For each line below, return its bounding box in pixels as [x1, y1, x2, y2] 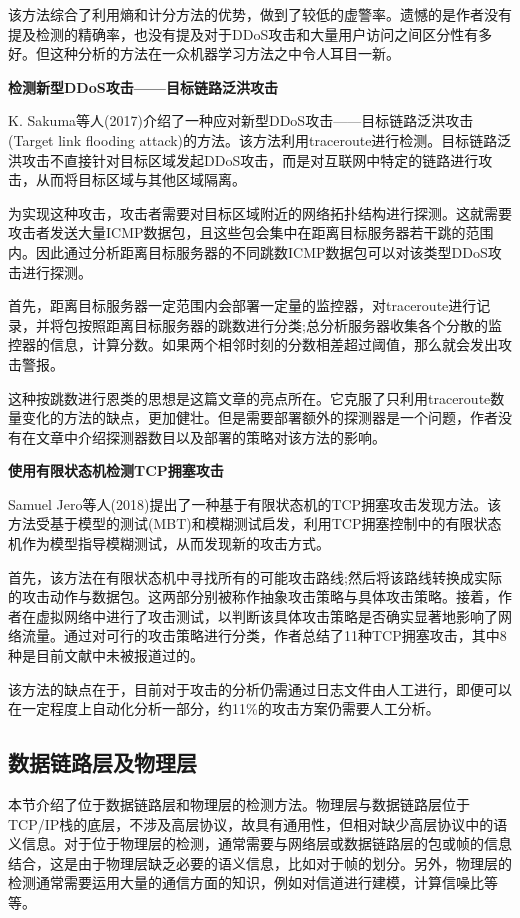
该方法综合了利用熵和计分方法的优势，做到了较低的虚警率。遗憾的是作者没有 [8, 4, 512, 24]
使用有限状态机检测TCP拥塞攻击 [8, 460, 224, 481]
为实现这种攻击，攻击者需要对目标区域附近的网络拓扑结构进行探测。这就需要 [8, 202, 512, 223]
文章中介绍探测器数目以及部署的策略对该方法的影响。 [35, 426, 386, 447]
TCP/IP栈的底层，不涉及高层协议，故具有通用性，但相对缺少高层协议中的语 [8, 813, 508, 834]
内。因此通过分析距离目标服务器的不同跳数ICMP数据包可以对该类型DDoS [8, 241, 488, 262]
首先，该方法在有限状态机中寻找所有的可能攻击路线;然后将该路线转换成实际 [8, 566, 502, 587]
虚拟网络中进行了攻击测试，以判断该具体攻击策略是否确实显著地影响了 [35, 605, 498, 626]
